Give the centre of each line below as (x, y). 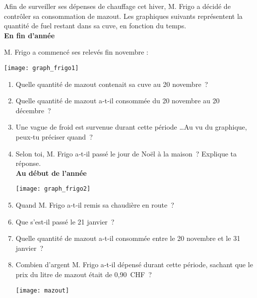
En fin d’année (30, 35)
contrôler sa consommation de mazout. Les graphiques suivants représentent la (123, 16)
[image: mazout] (42, 290)
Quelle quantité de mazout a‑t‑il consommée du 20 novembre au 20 (118, 101)
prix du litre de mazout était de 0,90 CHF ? (84, 274)
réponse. (28, 163)
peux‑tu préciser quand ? (54, 137)
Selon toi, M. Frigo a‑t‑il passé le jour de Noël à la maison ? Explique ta (126, 153)
